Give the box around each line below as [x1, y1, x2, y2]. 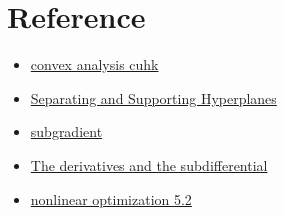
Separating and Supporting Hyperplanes [30, 87, 277, 108]
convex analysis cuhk [30, 54, 159, 75]
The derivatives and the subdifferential [30, 154, 268, 175]
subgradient [30, 121, 103, 142]
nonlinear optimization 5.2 [30, 188, 192, 209]
